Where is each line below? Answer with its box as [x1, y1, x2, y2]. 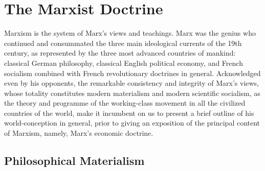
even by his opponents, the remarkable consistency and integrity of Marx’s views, [4, 78, 259, 88]
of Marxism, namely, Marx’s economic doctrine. [4, 128, 153, 138]
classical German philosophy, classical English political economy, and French [4, 57, 243, 68]
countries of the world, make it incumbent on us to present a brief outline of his [4, 107, 254, 118]
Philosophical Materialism [4, 153, 145, 168]
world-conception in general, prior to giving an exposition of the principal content [4, 117, 260, 128]
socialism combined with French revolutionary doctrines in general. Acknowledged [4, 67, 261, 78]
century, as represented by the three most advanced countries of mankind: [4, 47, 236, 58]
